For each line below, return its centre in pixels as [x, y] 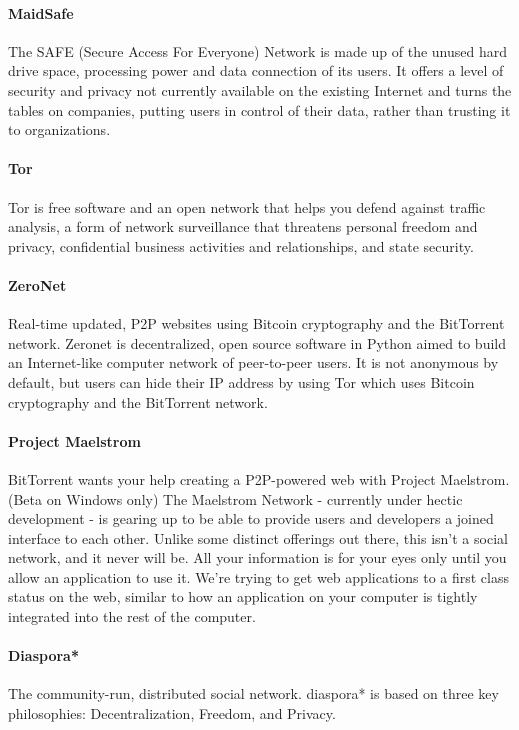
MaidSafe [41, 12]
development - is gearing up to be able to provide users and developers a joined [251, 518]
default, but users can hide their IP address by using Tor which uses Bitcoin [241, 381]
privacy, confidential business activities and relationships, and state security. [241, 245]
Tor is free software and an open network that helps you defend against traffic [247, 206]
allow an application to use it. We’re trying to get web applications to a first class [258, 576]
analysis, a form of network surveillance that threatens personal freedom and [243, 226]
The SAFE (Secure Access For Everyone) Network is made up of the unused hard [258, 50]
